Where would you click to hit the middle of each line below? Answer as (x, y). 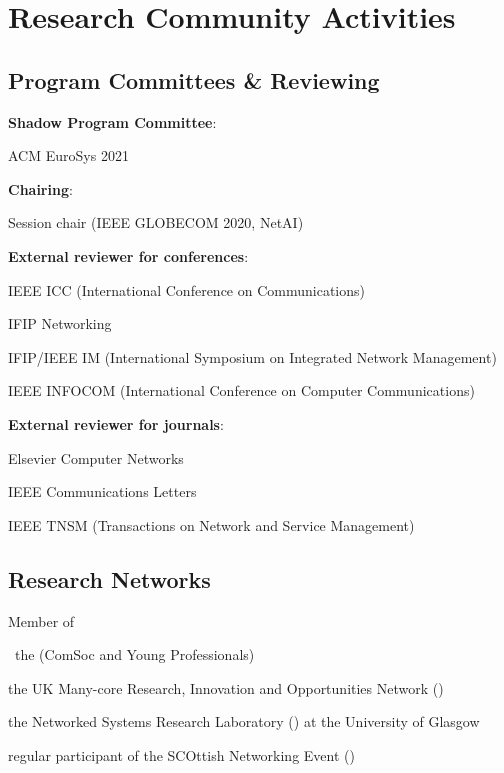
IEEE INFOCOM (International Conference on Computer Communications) (241, 390)
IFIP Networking (60, 323)
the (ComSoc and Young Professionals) (134, 654)
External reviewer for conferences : (128, 255)
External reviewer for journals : (116, 423)
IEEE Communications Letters (102, 491)
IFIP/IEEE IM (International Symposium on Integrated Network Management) (252, 356)
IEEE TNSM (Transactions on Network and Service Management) (211, 524)
